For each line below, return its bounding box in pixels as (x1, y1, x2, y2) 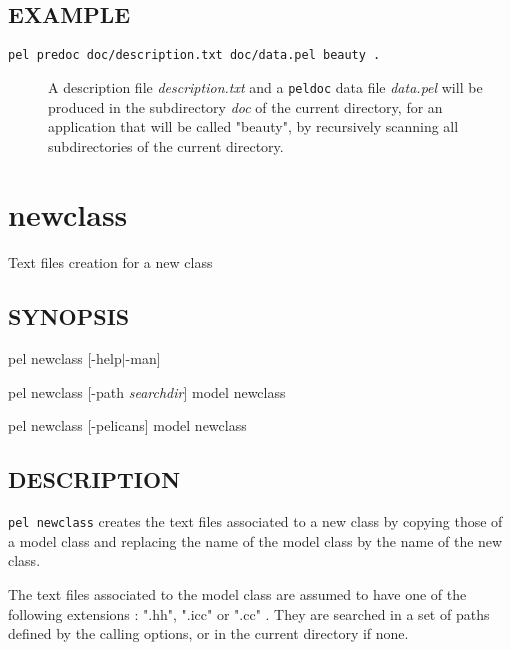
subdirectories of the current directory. (48, 135, 284, 156)
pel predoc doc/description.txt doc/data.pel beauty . (8, 48, 381, 63)
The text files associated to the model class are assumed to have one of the (8, 584, 467, 605)
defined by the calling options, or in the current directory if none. (8, 623, 409, 644)
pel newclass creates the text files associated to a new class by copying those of (8, 511, 503, 532)
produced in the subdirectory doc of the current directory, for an (48, 96, 443, 117)
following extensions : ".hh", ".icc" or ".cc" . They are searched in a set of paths (8, 603, 490, 624)
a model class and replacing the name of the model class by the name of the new (8, 530, 503, 551)
